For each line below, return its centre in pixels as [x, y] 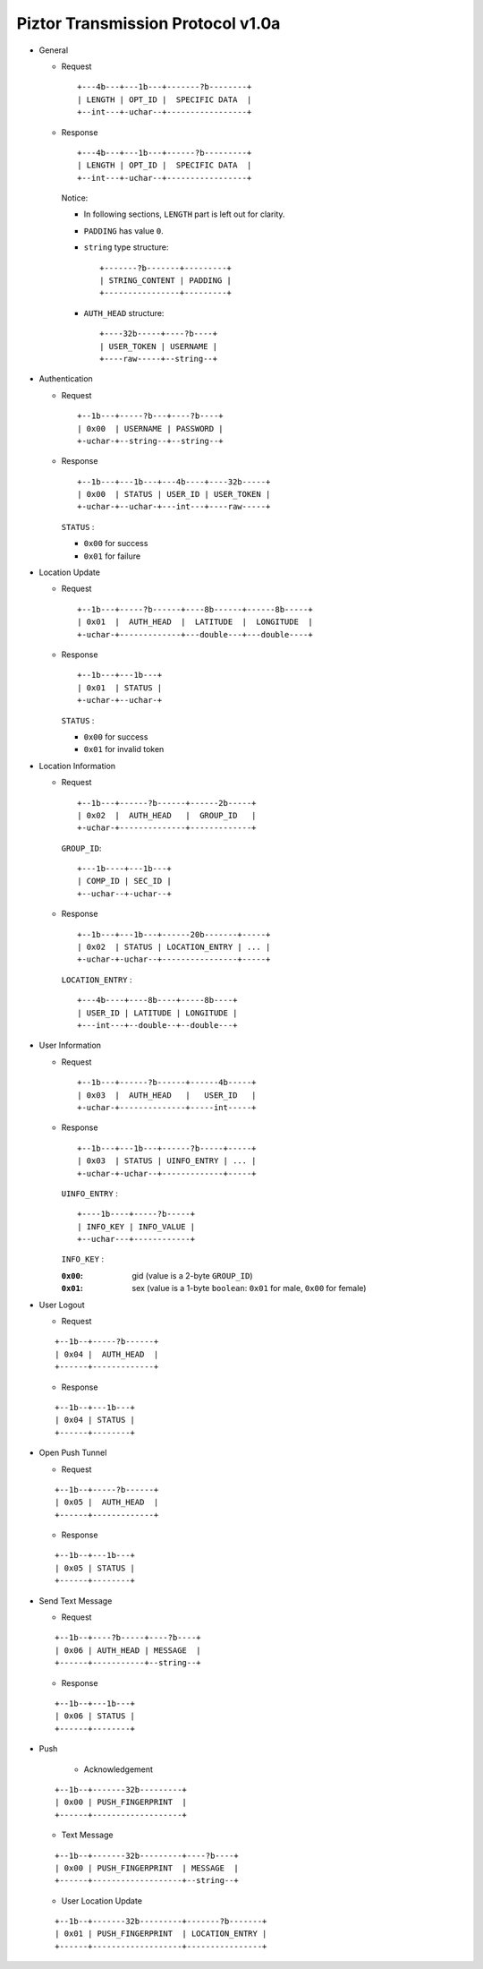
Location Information [77, 766]
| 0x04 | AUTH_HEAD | [107, 1354]
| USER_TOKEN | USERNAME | [159, 346]
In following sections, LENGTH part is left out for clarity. [184, 214]
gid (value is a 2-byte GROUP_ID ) [192, 1275]
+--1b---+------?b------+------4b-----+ [167, 1083]
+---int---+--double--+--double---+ [157, 1025]
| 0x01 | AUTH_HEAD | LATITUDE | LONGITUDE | [195, 622]
